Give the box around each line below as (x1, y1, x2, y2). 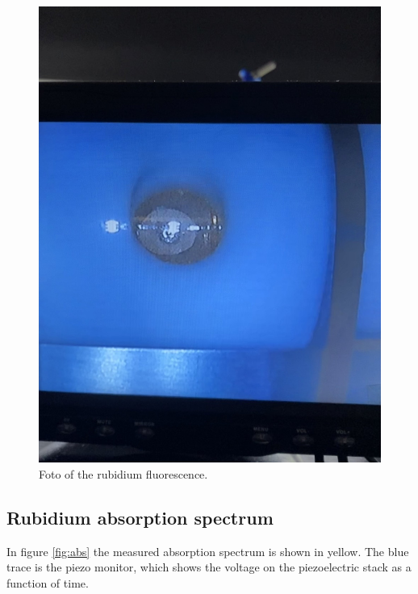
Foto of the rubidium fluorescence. (39, 465, 208, 482)
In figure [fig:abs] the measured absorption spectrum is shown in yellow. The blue (6, 542, 409, 559)
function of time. (6, 574, 89, 591)
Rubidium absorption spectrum (6, 504, 274, 529)
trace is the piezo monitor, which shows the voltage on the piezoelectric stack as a (6, 558, 412, 575)
